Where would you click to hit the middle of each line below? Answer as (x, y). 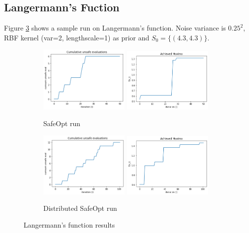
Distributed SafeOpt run (80, 208)
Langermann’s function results (69, 224)
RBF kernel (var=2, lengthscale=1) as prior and (77, 37)
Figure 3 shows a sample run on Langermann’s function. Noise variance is (115, 28)
